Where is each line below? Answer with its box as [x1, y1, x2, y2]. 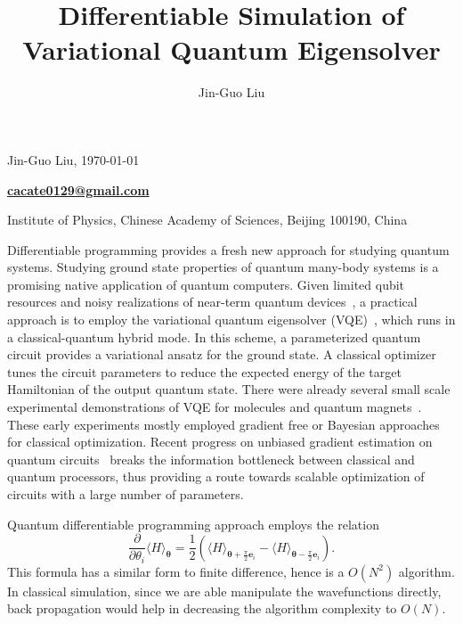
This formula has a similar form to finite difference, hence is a [7, 562, 345, 580]
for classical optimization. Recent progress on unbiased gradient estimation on [7, 432, 433, 451]
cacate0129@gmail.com [7, 180, 150, 199]
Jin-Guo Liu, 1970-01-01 [7, 150, 140, 168]
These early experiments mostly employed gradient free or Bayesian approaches [7, 415, 440, 433]
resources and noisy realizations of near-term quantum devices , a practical [7, 292, 418, 311]
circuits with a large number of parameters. [7, 485, 244, 503]
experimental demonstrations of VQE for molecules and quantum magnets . [7, 398, 422, 416]
